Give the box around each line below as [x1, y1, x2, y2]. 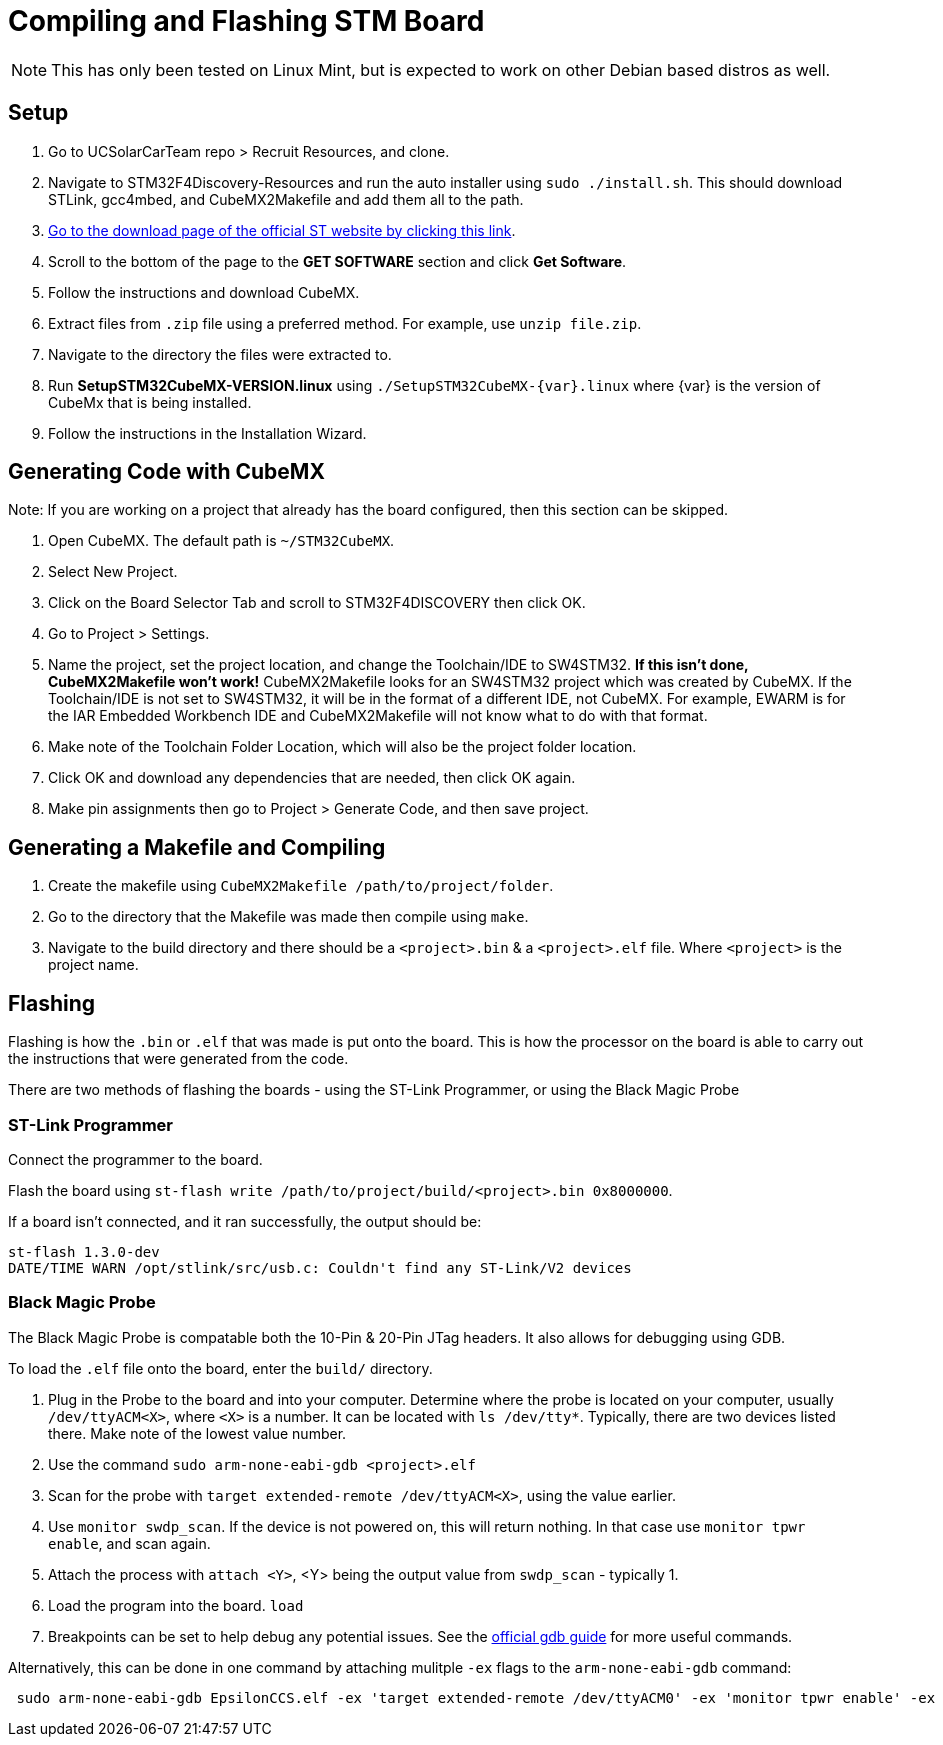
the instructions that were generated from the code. [8, 1050, 349, 1068]
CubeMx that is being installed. [48, 393, 252, 411]
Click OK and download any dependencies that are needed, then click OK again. [48, 769, 576, 787]
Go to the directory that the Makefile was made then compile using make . [48, 908, 529, 926]
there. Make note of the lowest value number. [48, 1424, 347, 1442]
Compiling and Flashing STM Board [8, 4, 485, 38]
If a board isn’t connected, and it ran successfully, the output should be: [8, 1212, 482, 1230]
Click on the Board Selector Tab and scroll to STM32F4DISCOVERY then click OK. [48, 594, 586, 612]
